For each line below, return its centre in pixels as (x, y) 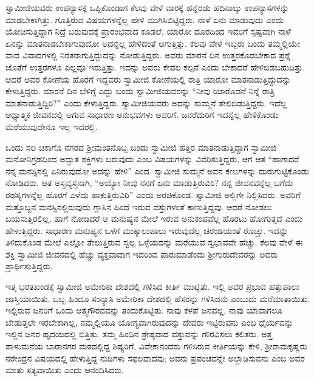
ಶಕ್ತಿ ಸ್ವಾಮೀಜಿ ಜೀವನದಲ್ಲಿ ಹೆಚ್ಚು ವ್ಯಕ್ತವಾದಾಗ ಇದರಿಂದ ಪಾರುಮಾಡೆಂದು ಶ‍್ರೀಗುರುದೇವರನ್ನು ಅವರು (142, 254)
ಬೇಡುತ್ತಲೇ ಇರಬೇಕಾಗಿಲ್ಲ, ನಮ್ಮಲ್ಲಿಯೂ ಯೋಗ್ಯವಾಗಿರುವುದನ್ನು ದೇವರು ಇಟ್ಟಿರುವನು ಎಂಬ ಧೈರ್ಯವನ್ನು (149, 322)
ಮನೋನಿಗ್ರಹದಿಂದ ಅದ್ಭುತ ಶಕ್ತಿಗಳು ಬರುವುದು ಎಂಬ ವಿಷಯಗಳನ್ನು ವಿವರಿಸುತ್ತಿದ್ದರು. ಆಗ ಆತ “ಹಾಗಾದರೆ (152, 159)
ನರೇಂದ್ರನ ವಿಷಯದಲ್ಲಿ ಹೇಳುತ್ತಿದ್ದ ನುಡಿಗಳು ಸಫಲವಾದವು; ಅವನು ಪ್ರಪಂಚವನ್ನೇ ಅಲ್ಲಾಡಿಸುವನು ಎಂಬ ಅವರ (155, 358)
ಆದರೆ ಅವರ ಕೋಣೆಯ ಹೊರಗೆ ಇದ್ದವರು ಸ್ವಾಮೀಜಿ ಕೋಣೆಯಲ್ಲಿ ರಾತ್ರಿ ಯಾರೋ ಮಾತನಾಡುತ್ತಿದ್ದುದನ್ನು (148, 79)
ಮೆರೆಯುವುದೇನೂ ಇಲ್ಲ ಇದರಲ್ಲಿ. (52, 126)
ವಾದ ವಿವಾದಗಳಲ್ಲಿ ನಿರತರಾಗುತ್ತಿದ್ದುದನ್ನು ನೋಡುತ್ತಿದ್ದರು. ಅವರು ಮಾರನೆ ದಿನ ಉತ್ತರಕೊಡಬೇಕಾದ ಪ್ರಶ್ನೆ (148, 55)
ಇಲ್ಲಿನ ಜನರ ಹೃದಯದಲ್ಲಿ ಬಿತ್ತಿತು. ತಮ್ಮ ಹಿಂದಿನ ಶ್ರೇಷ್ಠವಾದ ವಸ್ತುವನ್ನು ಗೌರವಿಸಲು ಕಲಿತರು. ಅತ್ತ (139, 334)
